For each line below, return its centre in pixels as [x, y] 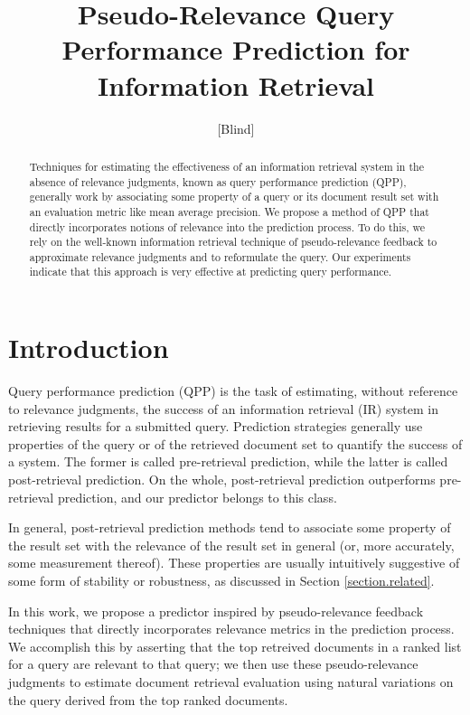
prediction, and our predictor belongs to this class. [197, 497]
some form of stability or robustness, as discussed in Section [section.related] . [221, 581]
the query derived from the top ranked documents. [148, 699]
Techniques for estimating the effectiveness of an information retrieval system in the [226, 166]
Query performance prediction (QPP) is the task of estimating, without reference [233, 391]
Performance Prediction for [236, 49]
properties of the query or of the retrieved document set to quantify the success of [235, 443]
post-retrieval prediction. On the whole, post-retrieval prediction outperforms [222, 480]
